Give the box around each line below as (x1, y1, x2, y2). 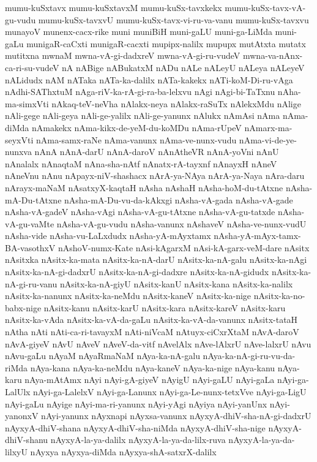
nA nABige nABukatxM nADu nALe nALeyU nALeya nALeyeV (62, 61, 305, 74)
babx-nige (5, 301, 42, 314)
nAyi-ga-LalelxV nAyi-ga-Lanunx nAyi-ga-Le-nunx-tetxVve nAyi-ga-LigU (33, 385, 307, 398)
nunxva (5, 145, 32, 158)
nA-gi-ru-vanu (5, 277, 58, 290)
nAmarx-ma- (244, 121, 293, 134)
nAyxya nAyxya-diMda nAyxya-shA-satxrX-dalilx (30, 445, 217, 458)
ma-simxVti (5, 97, 49, 110)
